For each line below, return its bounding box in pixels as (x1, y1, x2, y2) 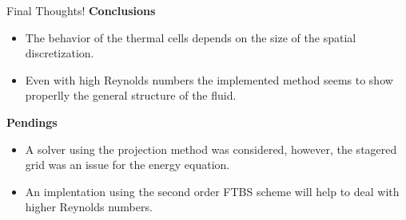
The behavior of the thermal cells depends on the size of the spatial (25, 29, 356, 45)
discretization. (25, 45, 94, 61)
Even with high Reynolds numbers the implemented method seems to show (25, 71, 393, 88)
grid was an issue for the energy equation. (25, 156, 230, 173)
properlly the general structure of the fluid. (25, 87, 237, 104)
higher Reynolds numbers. (25, 198, 153, 215)
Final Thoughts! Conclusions (6, 2, 156, 18)
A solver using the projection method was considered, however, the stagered (25, 140, 397, 157)
